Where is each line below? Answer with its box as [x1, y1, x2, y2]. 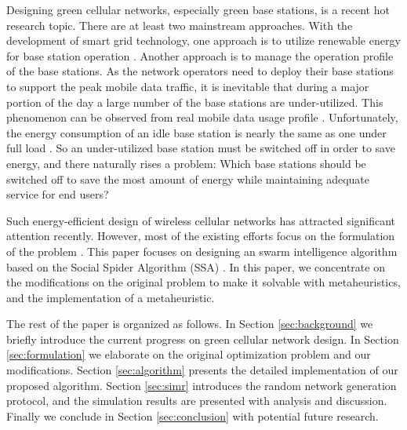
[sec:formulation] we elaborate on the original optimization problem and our [6, 346, 371, 363]
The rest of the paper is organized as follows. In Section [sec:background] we [6, 315, 373, 332]
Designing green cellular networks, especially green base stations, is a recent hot [6, 2, 390, 17]
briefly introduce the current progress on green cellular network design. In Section [6, 330, 399, 347]
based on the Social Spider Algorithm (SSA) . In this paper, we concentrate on [6, 258, 385, 275]
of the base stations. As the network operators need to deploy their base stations [6, 63, 394, 79]
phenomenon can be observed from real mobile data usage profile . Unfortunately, [6, 109, 398, 126]
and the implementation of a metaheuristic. [6, 289, 215, 305]
